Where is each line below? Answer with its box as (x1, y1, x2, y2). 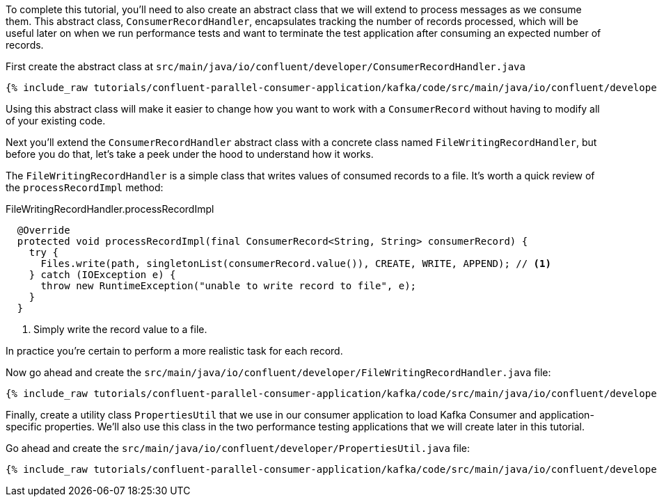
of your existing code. (6, 115, 106, 127)
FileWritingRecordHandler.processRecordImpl (6, 203, 214, 215)
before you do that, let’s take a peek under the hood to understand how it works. (6, 148, 374, 160)
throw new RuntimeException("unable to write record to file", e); (40, 280, 417, 291)
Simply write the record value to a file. (33, 323, 207, 335)
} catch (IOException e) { (29, 269, 176, 280)
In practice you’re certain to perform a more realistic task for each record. (6, 345, 343, 357)
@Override (17, 225, 70, 236)
